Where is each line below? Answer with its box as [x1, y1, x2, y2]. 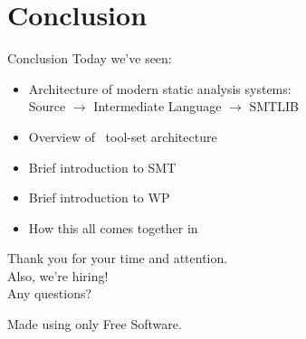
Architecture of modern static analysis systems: [28, 79, 292, 98]
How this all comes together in [28, 218, 198, 237]
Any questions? [7, 284, 92, 303]
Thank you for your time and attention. [7, 249, 228, 268]
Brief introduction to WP [28, 188, 170, 207]
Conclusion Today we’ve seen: [7, 49, 172, 68]
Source [28, 97, 66, 116]
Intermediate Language [93, 97, 222, 116]
